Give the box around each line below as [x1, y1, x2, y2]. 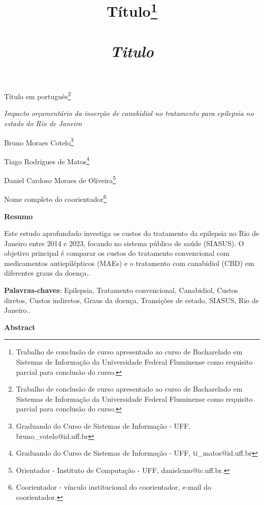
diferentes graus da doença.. [4, 268, 91, 278]
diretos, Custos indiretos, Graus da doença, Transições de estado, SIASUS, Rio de [4, 294, 259, 305]
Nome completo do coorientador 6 [4, 192, 107, 204]
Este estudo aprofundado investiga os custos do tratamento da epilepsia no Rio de [4, 228, 259, 239]
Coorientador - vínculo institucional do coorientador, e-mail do [16, 482, 211, 492]
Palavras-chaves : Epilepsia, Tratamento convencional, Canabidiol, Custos [4, 285, 238, 295]
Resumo [4, 211, 33, 221]
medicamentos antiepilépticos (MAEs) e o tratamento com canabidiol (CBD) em [4, 257, 254, 268]
